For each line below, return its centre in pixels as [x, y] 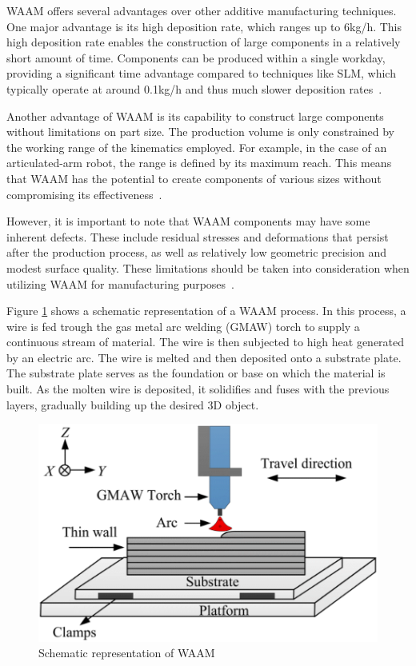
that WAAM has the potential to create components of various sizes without [194, 178]
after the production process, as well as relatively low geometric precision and [197, 252]
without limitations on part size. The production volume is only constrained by [201, 132]
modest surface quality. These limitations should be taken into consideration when [208, 267]
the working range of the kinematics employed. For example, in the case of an [197, 147]
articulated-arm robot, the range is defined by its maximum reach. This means [199, 163]
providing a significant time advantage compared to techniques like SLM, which [201, 73]
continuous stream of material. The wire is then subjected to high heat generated [206, 342]
